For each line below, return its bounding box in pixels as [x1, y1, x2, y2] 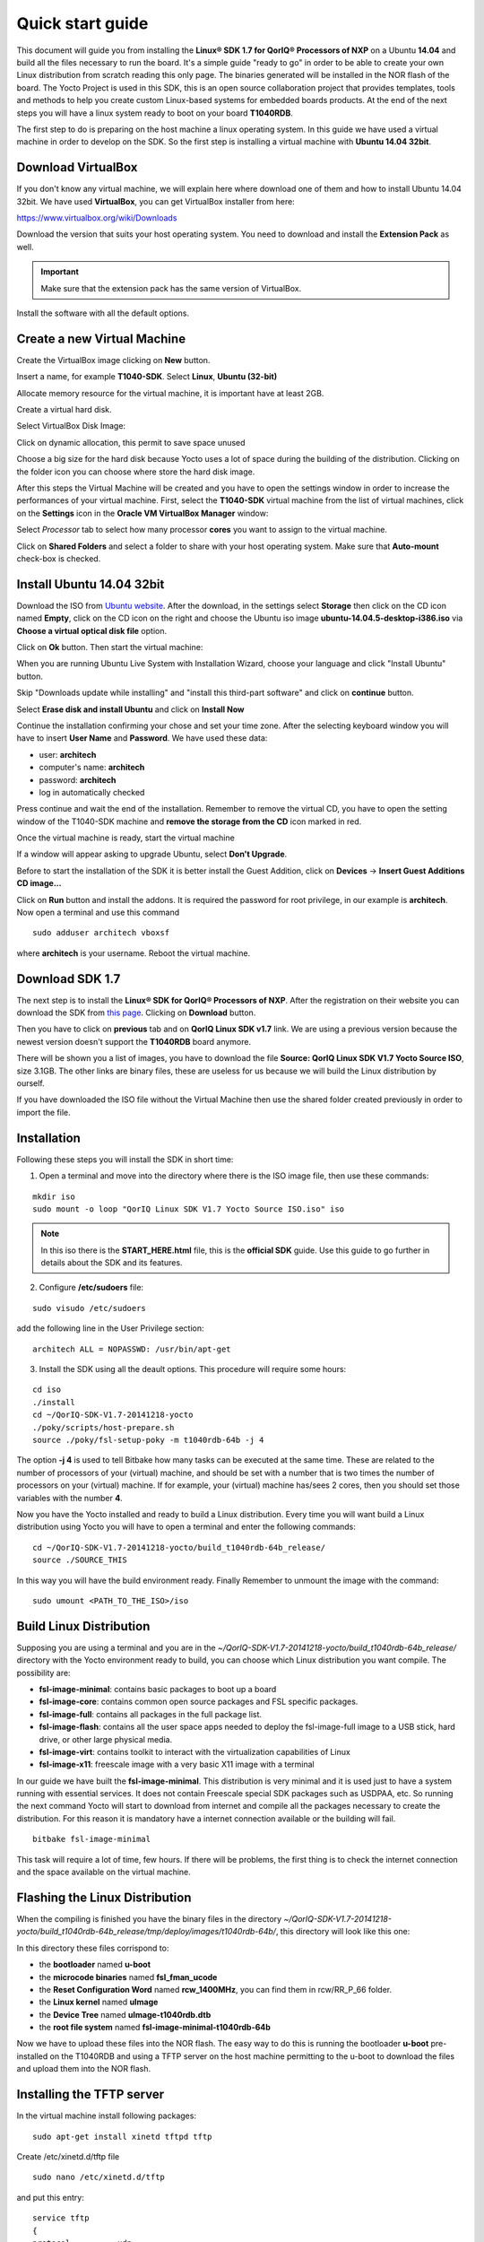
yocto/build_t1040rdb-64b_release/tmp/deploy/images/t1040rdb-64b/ [16, 1926, 277, 1937]
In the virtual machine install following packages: [16, 2110, 197, 2121]
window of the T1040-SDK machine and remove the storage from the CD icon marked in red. [16, 816, 362, 827]
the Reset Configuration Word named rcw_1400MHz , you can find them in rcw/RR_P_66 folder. [39, 1984, 393, 1994]
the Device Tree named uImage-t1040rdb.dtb [39, 2009, 212, 2020]
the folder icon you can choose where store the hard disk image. [16, 466, 255, 477]
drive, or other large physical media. [39, 1734, 173, 1744]
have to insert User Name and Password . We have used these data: [16, 733, 268, 743]
